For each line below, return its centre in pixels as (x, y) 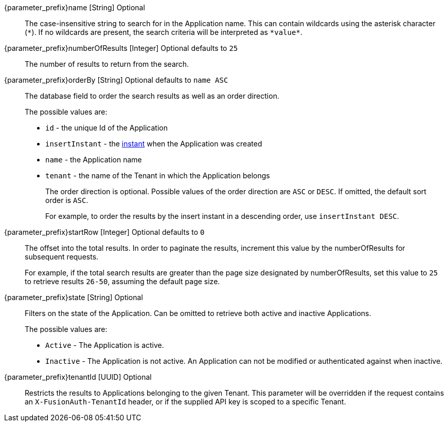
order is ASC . (67, 200)
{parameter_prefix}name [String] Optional (75, 7)
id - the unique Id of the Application (106, 128)
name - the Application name (94, 160)
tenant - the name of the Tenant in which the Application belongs (158, 175)
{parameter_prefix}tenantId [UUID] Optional (78, 377)
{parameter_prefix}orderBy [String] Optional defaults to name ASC (116, 80)
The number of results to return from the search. (107, 64)
